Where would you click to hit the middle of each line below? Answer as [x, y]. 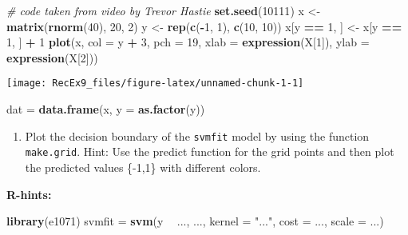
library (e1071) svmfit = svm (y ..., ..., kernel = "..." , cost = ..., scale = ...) [195, 221]
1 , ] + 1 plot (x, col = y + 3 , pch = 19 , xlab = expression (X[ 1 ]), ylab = [188, 42]
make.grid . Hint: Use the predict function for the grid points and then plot [210, 151]
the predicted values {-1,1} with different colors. [143, 167]
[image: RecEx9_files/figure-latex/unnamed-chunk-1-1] [155, 84]
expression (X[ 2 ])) [52, 57]
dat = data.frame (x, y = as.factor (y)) [106, 109]
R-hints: [29, 194]
